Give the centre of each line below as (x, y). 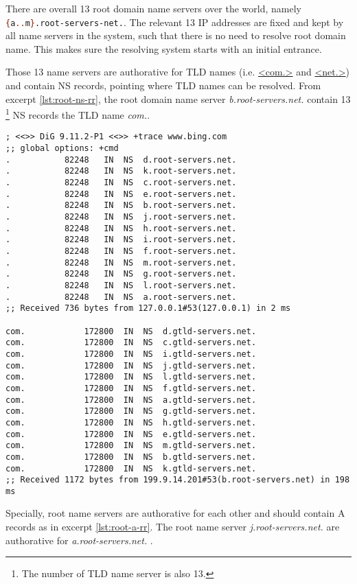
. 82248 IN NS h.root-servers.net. (121, 228)
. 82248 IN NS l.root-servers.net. (121, 285)
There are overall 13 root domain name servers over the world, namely (153, 8)
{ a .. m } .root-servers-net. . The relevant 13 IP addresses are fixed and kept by (175, 22)
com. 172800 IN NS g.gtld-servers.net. (131, 411)
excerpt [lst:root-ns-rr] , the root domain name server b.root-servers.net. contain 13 (178, 98)
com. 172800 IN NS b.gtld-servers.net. (131, 457)
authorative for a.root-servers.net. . (79, 540)
